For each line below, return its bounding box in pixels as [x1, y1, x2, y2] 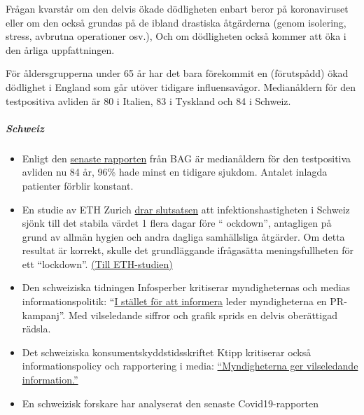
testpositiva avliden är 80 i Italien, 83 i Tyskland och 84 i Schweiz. [6, 93, 291, 108]
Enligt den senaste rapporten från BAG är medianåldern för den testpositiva [22, 150, 351, 165]
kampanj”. [22, 307, 66, 322]
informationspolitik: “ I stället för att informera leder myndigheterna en [22, 294, 327, 309]
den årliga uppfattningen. [6, 42, 115, 57]
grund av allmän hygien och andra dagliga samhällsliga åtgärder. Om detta [22, 229, 345, 244]
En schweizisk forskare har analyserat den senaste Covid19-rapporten [22, 395, 319, 410]
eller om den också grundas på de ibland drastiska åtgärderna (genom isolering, [6, 15, 346, 29]
